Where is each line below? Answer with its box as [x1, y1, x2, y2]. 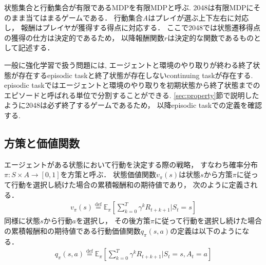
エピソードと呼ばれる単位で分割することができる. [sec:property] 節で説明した [4, 89, 259, 100]
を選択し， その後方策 [75, 215, 150, 226]
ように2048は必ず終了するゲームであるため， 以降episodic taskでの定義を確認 [4, 100, 262, 110]
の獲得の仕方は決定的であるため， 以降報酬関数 [4, 32, 164, 43]
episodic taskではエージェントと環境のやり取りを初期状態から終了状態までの [4, 80, 260, 90]
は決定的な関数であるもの [167, 32, 254, 43]
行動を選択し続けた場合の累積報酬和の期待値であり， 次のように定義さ [11, 179, 251, 190]
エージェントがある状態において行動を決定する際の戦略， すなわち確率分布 [4, 159, 258, 169]
